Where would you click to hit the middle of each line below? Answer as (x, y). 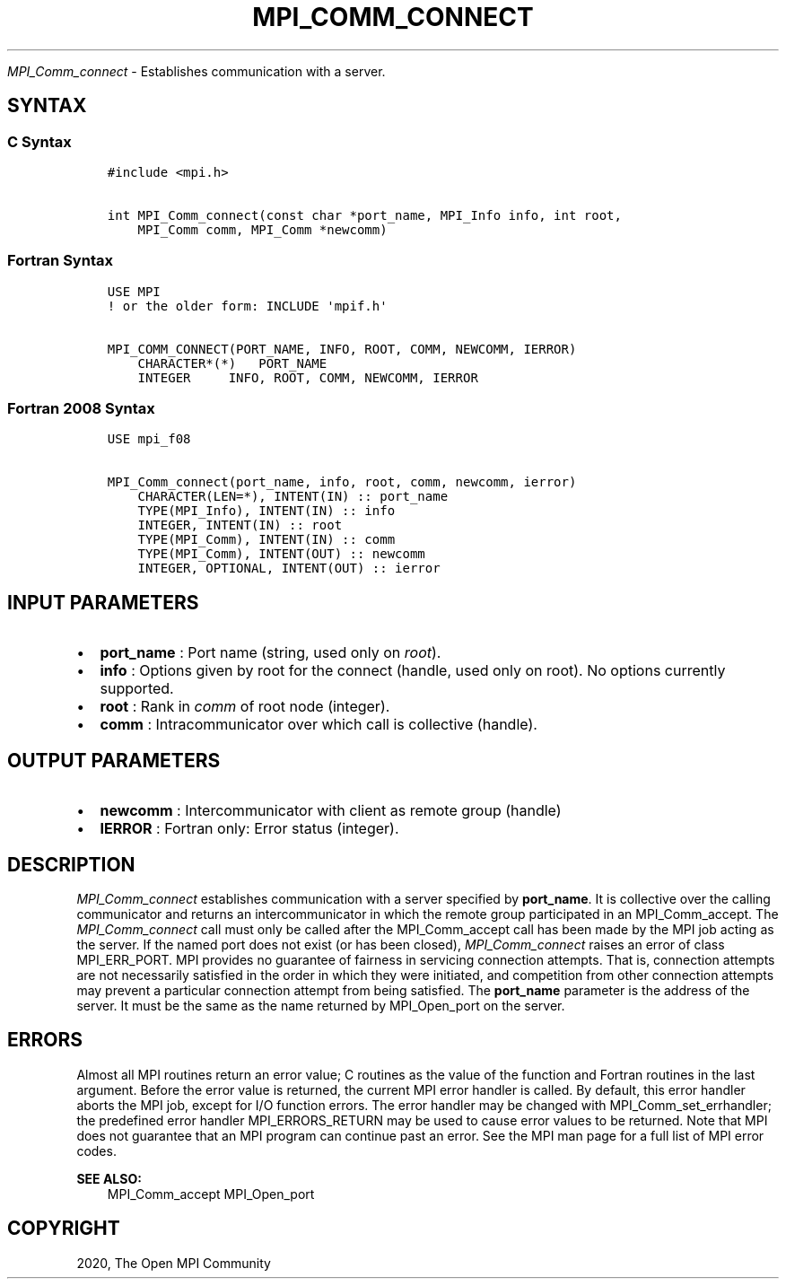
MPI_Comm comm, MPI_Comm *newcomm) (262, 229)
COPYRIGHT (64, 1229)
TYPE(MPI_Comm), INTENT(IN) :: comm (266, 540)
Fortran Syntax (60, 261)
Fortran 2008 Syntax (81, 409)
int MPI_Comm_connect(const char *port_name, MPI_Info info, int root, (364, 215)
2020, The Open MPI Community (174, 1263)
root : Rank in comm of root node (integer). (245, 707)
